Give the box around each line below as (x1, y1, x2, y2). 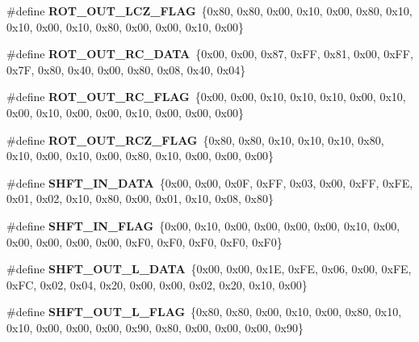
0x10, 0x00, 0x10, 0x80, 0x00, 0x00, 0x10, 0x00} (6, 18, 245, 35)
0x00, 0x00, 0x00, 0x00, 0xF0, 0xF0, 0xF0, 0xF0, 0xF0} (6, 233, 283, 250)
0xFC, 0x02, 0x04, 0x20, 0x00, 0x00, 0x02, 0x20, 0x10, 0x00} (6, 276, 308, 293)
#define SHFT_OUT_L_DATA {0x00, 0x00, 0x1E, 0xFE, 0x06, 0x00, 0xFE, (6, 260, 412, 277)
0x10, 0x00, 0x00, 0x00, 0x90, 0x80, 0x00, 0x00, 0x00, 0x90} (6, 319, 304, 336)
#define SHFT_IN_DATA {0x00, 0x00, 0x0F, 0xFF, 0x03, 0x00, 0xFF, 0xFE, (6, 174, 413, 191)
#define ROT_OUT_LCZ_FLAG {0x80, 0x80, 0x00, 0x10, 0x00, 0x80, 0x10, (6, 2, 413, 19)
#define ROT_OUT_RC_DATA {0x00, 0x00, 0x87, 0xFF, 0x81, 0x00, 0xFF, (6, 45, 413, 62)
